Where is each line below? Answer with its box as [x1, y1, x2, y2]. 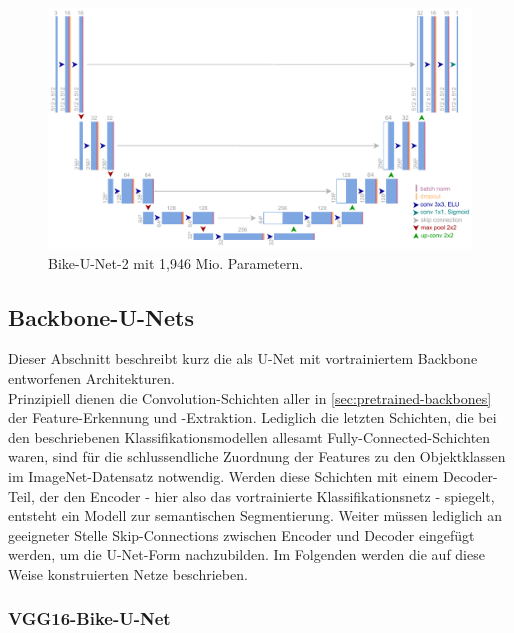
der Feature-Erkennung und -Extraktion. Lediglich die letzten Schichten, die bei [8, 407, 497, 428]
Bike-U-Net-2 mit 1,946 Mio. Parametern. [48, 252, 304, 273]
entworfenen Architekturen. [8, 367, 175, 388]
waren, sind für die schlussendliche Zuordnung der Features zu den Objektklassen [8, 446, 506, 467]
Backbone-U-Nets [8, 301, 194, 332]
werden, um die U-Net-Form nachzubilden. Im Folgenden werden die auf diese [8, 544, 485, 565]
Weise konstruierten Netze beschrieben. [8, 563, 248, 584]
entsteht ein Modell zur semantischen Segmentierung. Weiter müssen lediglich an [8, 505, 502, 526]
